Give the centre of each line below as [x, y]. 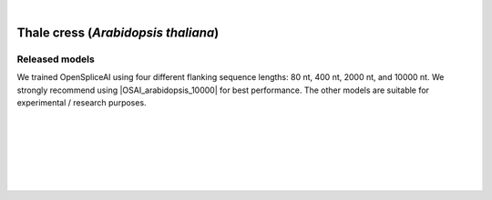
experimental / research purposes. [82, 102]
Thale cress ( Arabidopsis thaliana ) [118, 32]
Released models [56, 59]
